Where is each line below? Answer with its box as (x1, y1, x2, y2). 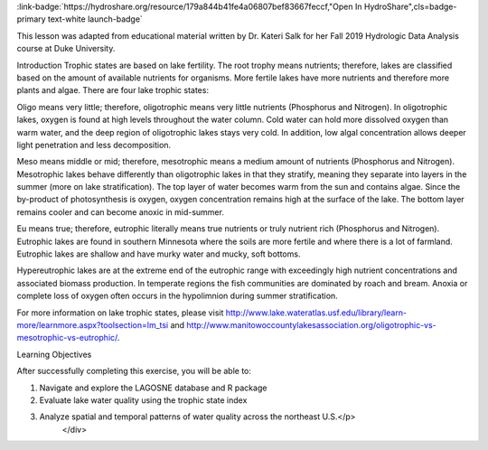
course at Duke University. (16, 43, 116, 54)
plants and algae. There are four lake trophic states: (16, 85, 210, 96)
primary (16, 14, 46, 24)
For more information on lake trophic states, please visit (16, 307, 224, 318)
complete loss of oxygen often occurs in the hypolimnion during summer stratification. (16, 290, 338, 302)
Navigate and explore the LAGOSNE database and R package (39, 382, 267, 393)
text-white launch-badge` (47, 14, 144, 24)
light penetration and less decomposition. (16, 139, 172, 150)
